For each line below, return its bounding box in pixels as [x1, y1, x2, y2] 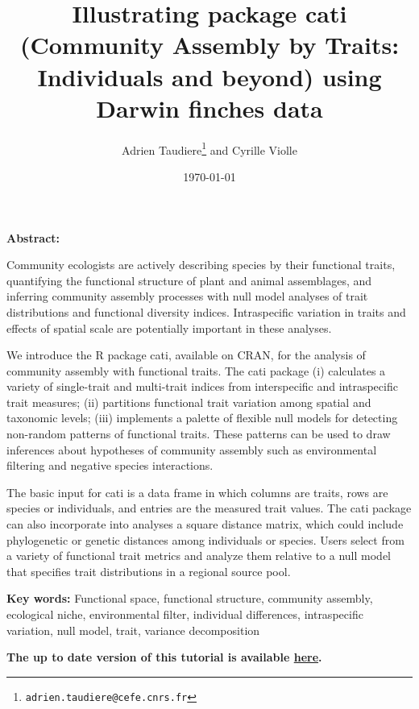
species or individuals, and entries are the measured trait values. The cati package [6, 500, 412, 516]
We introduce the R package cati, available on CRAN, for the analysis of [6, 346, 366, 363]
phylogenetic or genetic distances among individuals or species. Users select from [6, 531, 404, 548]
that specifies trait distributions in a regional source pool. [6, 562, 291, 579]
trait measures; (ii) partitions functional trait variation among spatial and [6, 393, 371, 410]
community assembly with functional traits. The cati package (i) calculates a [6, 362, 386, 379]
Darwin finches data [96, 91, 323, 124]
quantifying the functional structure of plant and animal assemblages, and [6, 272, 372, 288]
